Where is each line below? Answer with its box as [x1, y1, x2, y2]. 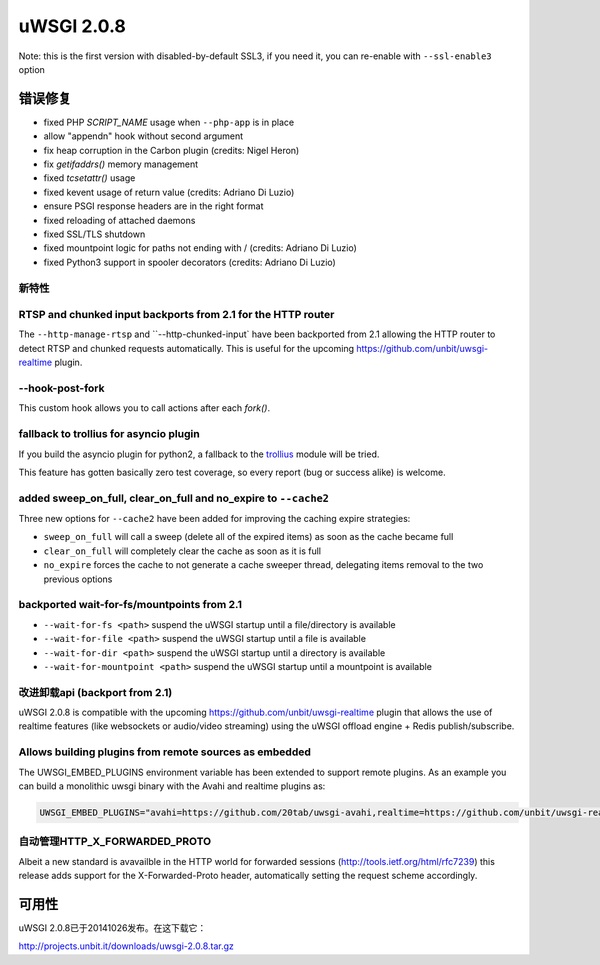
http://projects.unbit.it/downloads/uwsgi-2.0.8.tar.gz [18, 940, 235, 952]
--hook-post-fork [18, 381, 105, 395]
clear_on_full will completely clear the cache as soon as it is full [43, 545, 322, 557]
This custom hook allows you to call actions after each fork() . [18, 402, 270, 414]
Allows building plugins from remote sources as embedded [18, 745, 312, 759]
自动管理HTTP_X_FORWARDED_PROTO [18, 835, 212, 849]
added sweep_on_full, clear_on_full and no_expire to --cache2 [18, 491, 330, 505]
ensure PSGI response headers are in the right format [43, 200, 264, 212]
